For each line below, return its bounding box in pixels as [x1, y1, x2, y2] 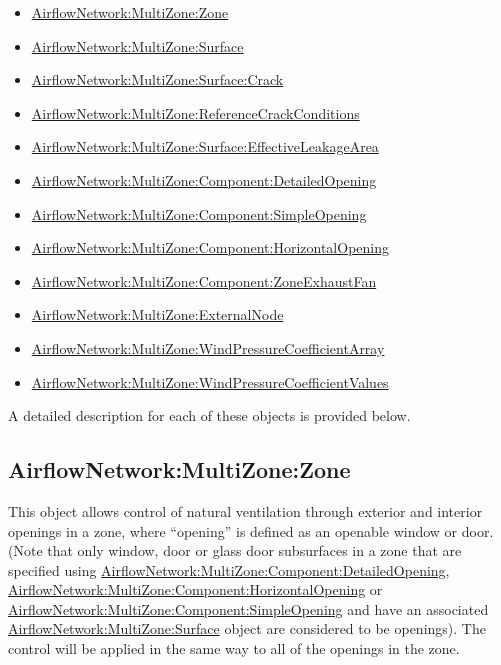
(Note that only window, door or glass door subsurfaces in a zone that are [8, 540, 462, 561]
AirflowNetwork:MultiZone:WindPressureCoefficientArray [31, 337, 385, 358]
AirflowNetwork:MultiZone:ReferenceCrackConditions [31, 102, 360, 123]
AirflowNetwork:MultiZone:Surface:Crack [31, 69, 284, 90]
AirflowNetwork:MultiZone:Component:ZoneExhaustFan [31, 270, 377, 291]
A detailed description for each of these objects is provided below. [8, 405, 411, 426]
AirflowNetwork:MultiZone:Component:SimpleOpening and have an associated [8, 598, 489, 619]
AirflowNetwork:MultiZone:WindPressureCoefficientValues [31, 371, 389, 392]
